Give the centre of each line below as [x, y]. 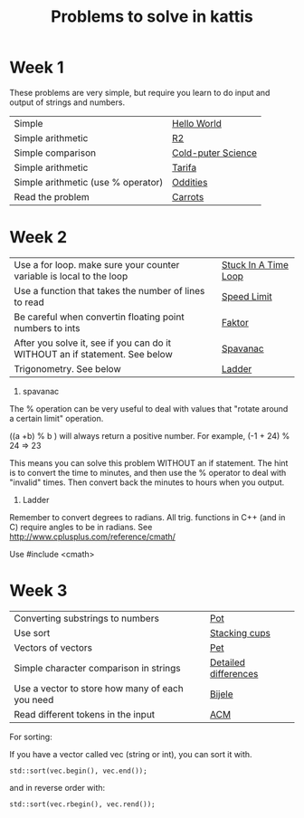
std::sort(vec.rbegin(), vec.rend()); [82, 804]
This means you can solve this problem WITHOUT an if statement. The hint [149, 462]
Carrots [188, 196]
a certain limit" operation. [57, 418]
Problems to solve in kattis [152, 17]
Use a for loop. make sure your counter [97, 264]
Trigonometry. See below [67, 368]
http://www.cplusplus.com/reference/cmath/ [93, 537]
